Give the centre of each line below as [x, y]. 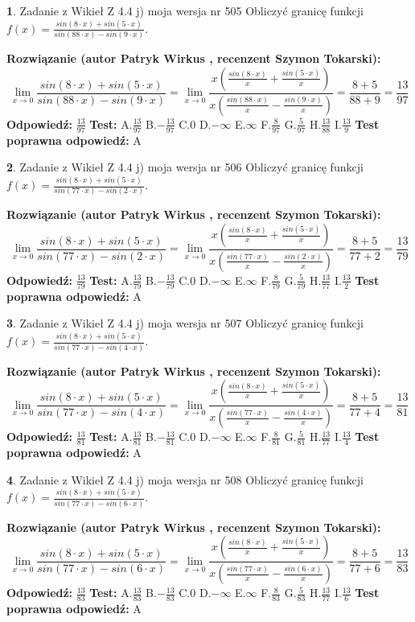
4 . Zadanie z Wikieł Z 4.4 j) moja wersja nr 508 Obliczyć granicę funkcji [185, 479]
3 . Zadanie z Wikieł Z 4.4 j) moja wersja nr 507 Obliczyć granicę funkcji [185, 323]
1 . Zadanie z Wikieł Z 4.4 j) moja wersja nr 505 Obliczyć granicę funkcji [185, 10]
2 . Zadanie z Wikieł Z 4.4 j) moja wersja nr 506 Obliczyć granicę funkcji [185, 167]
